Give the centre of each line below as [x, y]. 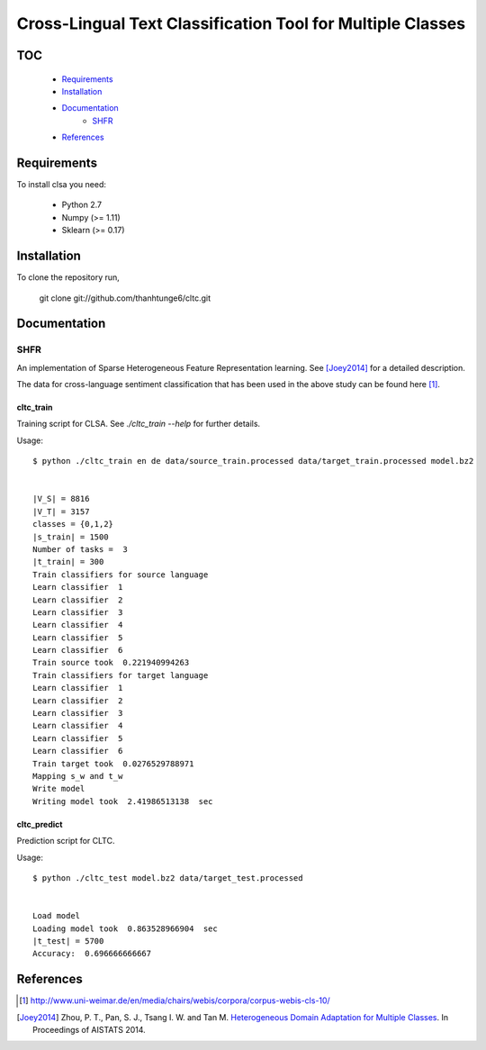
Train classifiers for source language [121, 575]
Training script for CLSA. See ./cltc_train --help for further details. [139, 424]
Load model [57, 916]
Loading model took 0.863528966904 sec [125, 928]
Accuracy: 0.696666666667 [92, 954]
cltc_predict [40, 824]
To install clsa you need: [62, 185]
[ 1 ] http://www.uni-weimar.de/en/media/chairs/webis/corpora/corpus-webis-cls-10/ [175, 1000]
